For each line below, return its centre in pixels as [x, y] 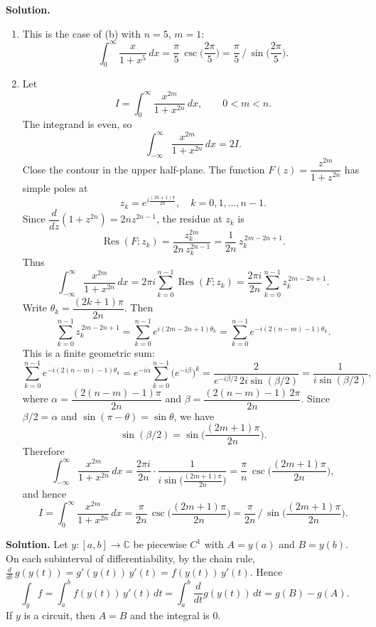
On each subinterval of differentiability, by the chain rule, [131, 558]
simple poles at [55, 187]
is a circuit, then [59, 615]
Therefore [43, 451]
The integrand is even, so [77, 124]
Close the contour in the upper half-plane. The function [144, 169]
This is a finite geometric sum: [88, 352]
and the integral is [170, 615]
